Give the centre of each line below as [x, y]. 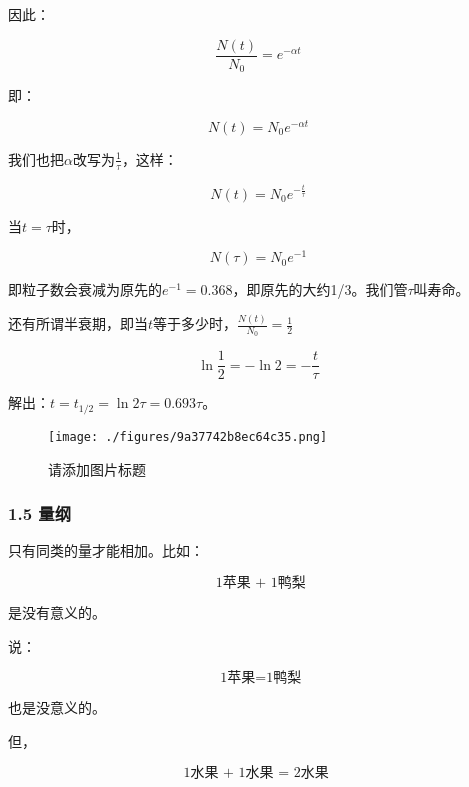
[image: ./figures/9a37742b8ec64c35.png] [188, 436]
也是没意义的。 [57, 707]
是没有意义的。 [57, 611]
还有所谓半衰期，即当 [78, 323]
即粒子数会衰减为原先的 [85, 289]
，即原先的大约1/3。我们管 [320, 289]
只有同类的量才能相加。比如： [106, 550]
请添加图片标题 [97, 468]
